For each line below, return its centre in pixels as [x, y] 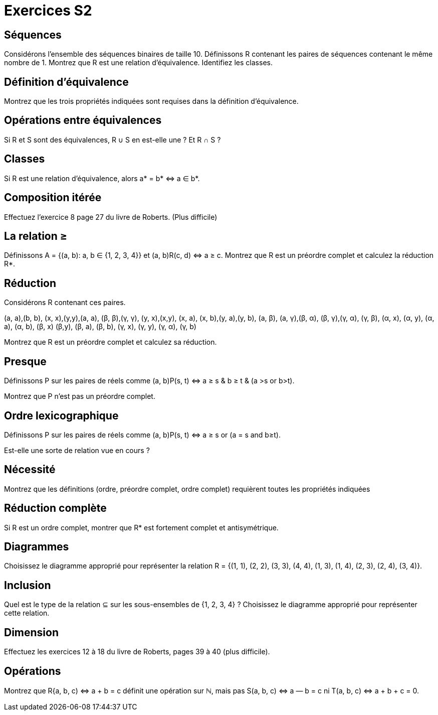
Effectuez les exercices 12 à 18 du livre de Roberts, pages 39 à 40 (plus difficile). [137, 652]
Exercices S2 [48, 11]
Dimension [32, 632]
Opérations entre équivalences [83, 120]
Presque [25, 361]
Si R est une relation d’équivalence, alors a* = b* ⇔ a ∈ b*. [102, 178]
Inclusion [28, 585]
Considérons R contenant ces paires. [65, 303]
